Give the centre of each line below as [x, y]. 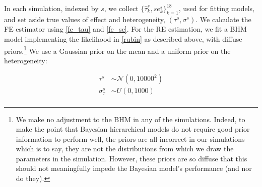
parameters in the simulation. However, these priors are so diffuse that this [132, 158]
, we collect [121, 8]
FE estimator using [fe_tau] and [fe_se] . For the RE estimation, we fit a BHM [125, 29]
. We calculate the [223, 19]
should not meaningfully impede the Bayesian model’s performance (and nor [134, 168]
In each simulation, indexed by [51, 8]
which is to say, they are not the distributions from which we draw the [125, 149]
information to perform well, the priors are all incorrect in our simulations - [133, 138]
